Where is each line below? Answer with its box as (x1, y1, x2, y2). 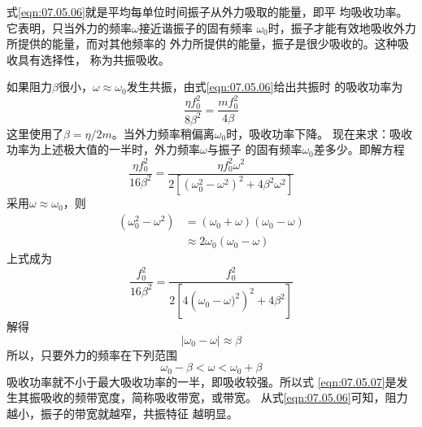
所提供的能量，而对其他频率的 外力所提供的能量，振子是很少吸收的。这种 (7, 35, 398, 52)
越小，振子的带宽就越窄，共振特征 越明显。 (7, 404, 238, 421)
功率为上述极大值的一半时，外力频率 (7, 141, 200, 158)
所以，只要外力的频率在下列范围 (7, 346, 177, 363)
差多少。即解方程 (313, 141, 405, 158)
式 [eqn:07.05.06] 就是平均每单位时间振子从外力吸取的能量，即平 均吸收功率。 (7, 3, 408, 20)
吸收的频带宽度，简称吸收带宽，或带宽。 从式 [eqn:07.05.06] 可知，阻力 (40, 389, 408, 406)
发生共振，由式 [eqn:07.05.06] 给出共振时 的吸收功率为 (126, 78, 403, 95)
